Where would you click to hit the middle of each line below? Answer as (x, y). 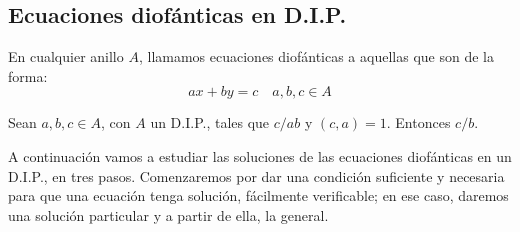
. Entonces (418, 122)
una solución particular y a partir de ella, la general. (168, 214)
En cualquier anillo (66, 56)
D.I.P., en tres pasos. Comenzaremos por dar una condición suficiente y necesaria (256, 175)
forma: (28, 75)
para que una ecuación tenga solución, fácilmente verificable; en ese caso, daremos (258, 195)
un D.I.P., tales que (210, 122)
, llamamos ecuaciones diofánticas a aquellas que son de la (316, 56)
